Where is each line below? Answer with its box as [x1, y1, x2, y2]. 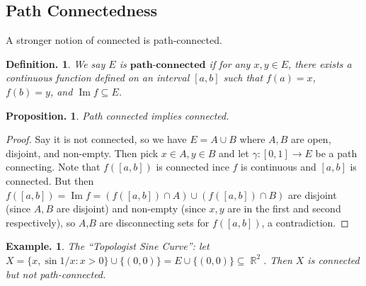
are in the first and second [227, 201, 341, 216]
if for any [209, 56, 251, 71]
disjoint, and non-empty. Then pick [6, 145, 159, 160]
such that [223, 70, 263, 85]
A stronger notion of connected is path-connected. [6, 33, 222, 47]
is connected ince [156, 159, 229, 174]
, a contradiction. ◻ [261, 214, 349, 229]
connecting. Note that [6, 159, 101, 174]
